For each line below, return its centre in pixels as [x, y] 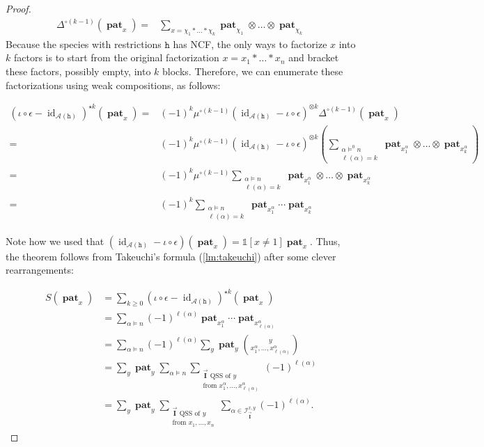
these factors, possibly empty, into [78, 71]
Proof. [18, 8]
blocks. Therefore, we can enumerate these [253, 71]
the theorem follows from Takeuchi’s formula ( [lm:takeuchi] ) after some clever [171, 256]
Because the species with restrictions [84, 44]
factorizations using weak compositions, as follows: [113, 85]
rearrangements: [40, 270]
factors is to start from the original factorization [116, 57]
